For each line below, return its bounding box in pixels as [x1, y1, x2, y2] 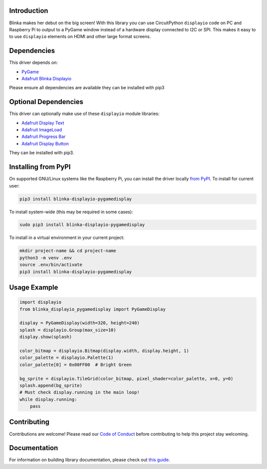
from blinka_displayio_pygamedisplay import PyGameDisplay [19, 306, 166, 312]
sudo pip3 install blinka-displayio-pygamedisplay [19, 222, 145, 228]
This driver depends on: [9, 59, 58, 65]
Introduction [9, 6, 48, 15]
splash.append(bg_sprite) [19, 382, 83, 388]
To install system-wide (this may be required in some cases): [9, 209, 133, 215]
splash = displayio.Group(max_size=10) [19, 327, 116, 333]
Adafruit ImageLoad [21, 127, 62, 133]
